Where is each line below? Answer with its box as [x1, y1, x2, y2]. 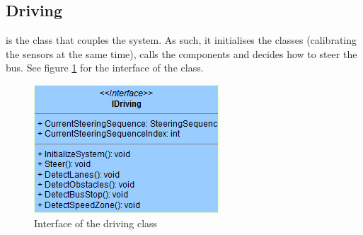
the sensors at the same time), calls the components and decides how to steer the [6, 46, 357, 61]
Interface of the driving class [34, 215, 158, 230]
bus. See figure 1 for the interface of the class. [6, 60, 204, 75]
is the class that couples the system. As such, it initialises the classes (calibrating [6, 33, 357, 47]
